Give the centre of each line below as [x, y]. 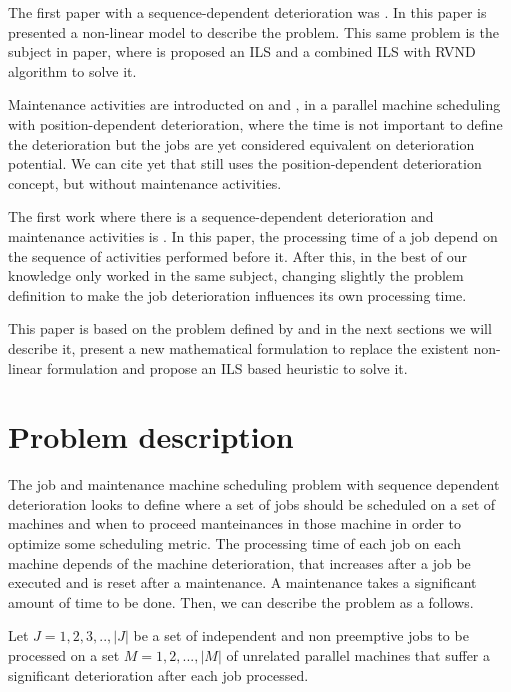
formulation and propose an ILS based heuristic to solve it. [227, 367]
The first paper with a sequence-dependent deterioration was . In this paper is [247, 12]
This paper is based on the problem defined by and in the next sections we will [250, 328]
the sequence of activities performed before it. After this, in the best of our [238, 255]
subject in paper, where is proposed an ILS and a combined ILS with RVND [242, 51]
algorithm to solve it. [72, 70]
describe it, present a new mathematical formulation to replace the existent [238, 347]
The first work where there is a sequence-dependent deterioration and [221, 216]
